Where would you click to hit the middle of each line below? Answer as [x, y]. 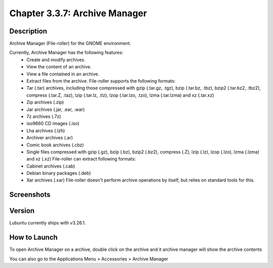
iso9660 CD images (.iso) [53, 124]
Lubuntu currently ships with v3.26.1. [48, 223]
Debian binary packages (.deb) [59, 173]
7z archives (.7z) [44, 116]
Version [22, 211]
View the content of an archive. [59, 67]
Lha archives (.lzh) [46, 130]
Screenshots [30, 195]
